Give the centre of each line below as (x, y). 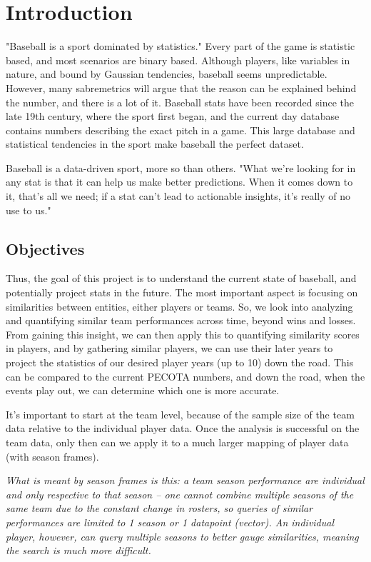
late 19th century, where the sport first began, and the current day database (173, 116)
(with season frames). (52, 456)
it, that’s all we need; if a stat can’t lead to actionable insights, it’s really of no (178, 196)
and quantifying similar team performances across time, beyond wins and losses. (181, 320)
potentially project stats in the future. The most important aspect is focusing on (182, 292)
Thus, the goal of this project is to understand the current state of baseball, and (181, 278)
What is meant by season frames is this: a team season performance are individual (185, 480)
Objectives (45, 248)
